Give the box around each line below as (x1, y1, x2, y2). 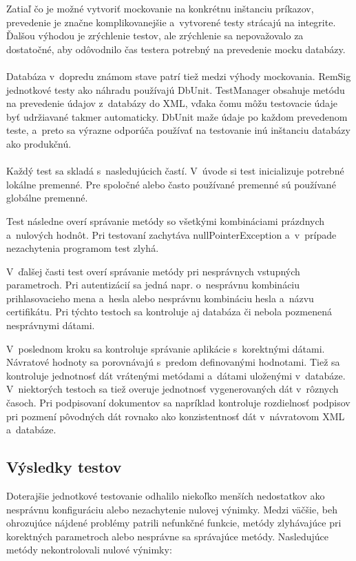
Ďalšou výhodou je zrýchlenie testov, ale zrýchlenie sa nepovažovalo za (6, 28, 304, 43)
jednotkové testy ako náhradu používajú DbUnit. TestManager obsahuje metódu (6, 82, 345, 97)
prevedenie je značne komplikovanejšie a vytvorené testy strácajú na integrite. (6, 14, 336, 29)
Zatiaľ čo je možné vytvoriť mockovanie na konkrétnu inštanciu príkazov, (6, 1, 314, 15)
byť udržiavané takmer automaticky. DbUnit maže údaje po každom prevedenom (6, 109, 348, 124)
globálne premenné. (6, 190, 88, 205)
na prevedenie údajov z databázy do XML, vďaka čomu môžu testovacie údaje (6, 96, 337, 110)
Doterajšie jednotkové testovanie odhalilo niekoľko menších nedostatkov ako (6, 489, 325, 503)
